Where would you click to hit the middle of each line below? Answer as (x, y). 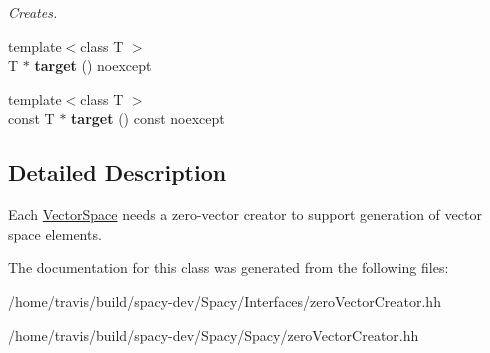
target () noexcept (93, 65)
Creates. (33, 12)
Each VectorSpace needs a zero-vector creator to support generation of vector (245, 214)
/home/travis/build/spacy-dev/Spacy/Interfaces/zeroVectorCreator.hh (224, 300)
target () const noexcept (148, 118)
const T (31, 118)
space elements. (55, 233)
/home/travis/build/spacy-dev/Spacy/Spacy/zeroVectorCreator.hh (213, 334)
